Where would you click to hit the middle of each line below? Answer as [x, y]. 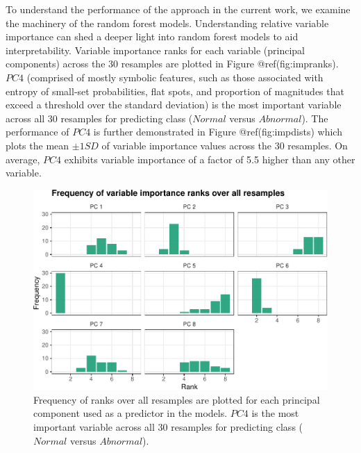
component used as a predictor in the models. [131, 413]
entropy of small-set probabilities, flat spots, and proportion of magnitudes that [175, 91]
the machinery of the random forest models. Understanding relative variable [167, 23]
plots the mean [37, 145]
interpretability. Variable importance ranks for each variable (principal [155, 50]
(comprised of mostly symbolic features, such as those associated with [175, 77]
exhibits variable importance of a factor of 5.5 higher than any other [210, 159]
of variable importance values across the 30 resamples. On [225, 145]
